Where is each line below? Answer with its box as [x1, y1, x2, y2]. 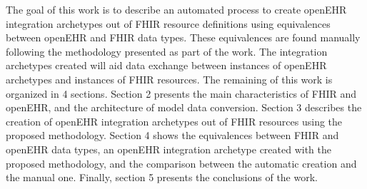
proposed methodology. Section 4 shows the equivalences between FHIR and [6, 128, 339, 143]
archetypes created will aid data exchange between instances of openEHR [6, 58, 327, 73]
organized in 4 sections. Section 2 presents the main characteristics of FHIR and [6, 86, 356, 101]
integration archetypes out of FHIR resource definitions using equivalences [6, 16, 331, 31]
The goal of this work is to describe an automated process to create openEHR [6, 2, 347, 16]
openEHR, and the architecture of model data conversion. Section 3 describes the [6, 100, 362, 115]
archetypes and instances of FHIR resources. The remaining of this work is [6, 71, 333, 86]
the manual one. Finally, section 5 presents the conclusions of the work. [6, 170, 318, 185]
